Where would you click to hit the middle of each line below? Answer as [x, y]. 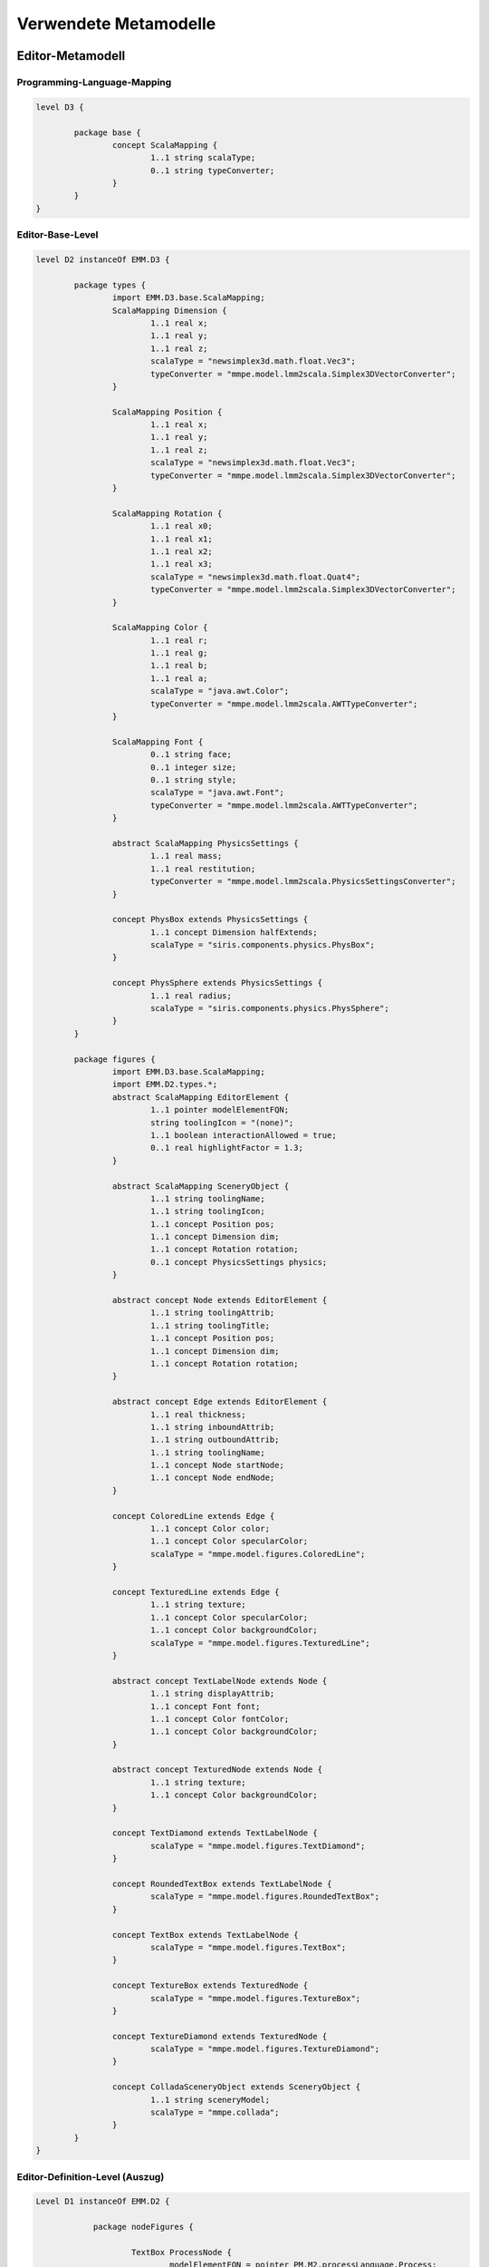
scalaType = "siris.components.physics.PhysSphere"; [269, 1008]
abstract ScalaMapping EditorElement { [201, 1097]
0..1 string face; [191, 754]
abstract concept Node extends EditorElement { [220, 1300]
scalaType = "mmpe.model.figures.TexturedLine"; [260, 1643]
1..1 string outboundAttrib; [215, 1440]
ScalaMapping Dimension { [169, 310]
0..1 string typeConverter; [212, 170]
